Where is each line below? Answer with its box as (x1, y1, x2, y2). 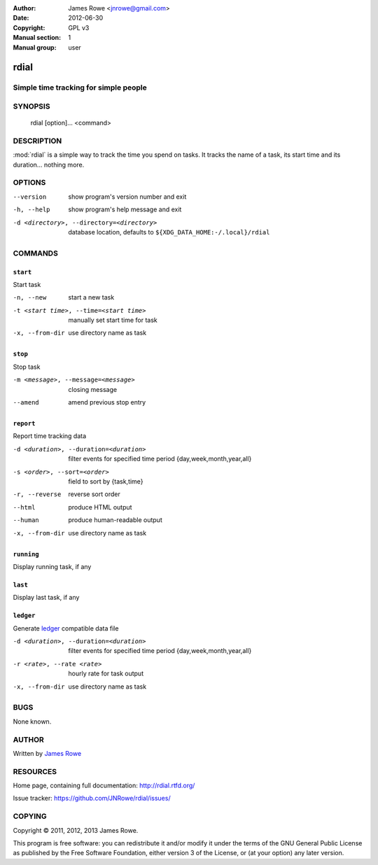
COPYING (13, 812, 47, 822)
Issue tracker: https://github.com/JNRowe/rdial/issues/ (13, 794, 171, 803)
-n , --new (13, 294, 47, 302)
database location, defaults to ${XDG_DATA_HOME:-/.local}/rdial (68, 227, 270, 236)
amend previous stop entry (68, 398, 146, 407)
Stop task (13, 363, 41, 371)
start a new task (68, 293, 115, 302)
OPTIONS (13, 178, 46, 188)
